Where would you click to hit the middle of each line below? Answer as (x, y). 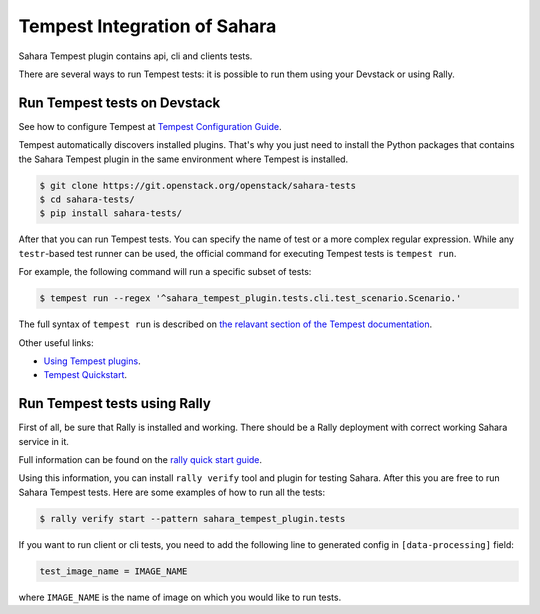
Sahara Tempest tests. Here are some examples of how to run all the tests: (172, 492)
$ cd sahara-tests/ (87, 199)
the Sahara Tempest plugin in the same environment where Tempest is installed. (183, 159)
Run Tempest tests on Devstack (119, 102)
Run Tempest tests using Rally (115, 403)
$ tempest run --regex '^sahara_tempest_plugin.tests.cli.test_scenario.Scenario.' (250, 298)
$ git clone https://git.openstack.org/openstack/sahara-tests (198, 185)
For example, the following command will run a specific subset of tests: (165, 272)
